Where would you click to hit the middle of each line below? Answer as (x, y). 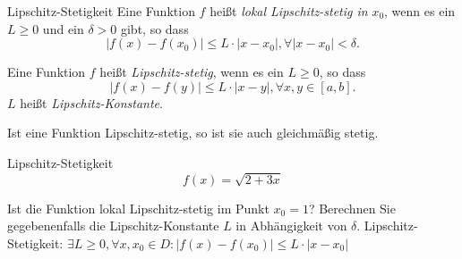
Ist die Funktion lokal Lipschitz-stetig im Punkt (138, 208)
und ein (63, 28)
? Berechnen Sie (352, 208)
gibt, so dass (154, 28)
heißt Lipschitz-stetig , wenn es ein (192, 72)
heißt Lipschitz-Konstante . (91, 102)
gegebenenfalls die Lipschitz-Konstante (113, 226)
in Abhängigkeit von (291, 226)
